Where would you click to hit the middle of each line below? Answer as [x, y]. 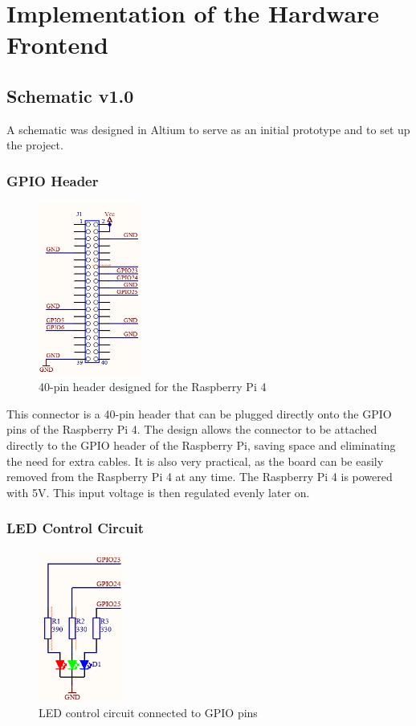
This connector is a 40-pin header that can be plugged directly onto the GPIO [199, 413]
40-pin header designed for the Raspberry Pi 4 [153, 387]
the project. [35, 145]
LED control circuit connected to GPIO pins [148, 713]
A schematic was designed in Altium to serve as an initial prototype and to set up [208, 129]
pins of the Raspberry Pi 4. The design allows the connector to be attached [192, 429]
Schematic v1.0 [70, 95]
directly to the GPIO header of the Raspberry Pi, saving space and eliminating [201, 445]
